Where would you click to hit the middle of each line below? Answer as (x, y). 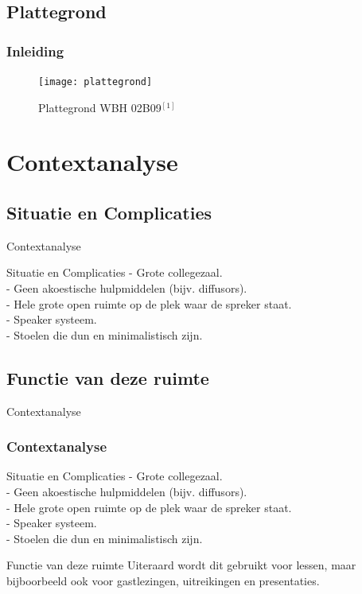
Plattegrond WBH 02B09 (100, 107)
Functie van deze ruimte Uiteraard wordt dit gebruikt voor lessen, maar (181, 565)
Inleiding (35, 50)
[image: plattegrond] (95, 82)
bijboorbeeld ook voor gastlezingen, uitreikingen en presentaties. (163, 580)
